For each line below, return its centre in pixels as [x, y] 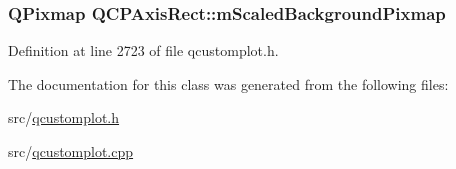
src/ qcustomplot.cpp [71, 151]
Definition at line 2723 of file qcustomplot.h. [143, 50]
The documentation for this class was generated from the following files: [228, 83]
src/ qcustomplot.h [64, 117]
